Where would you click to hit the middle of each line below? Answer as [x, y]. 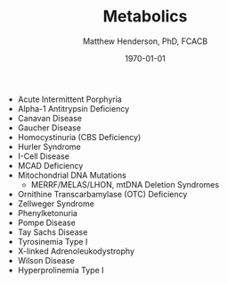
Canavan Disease [50, 118]
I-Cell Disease [43, 156]
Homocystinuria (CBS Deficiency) [79, 137]
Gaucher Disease [49, 128]
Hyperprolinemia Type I [61, 270]
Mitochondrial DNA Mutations [72, 175]
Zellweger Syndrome [56, 204]
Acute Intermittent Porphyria [69, 99]
